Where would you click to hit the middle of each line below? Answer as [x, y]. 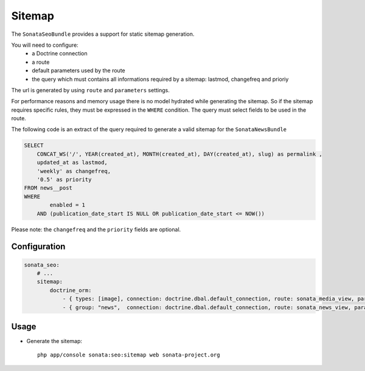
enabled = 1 [67, 205]
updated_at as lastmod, [72, 163]
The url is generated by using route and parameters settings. [90, 90]
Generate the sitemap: [54, 341]
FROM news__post [48, 188]
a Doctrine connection [60, 53]
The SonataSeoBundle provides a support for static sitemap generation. [103, 34]
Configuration [38, 247]
